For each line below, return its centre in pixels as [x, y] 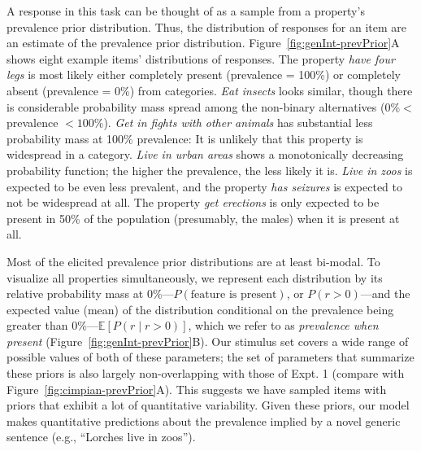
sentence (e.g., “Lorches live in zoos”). [101, 437]
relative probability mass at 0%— [90, 293]
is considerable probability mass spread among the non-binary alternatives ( [196, 106]
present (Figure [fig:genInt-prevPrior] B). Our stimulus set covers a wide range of [208, 341]
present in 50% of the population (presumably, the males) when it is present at [203, 218]
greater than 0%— [52, 325]
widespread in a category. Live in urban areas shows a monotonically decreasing [205, 154]
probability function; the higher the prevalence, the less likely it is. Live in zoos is [210, 170]
